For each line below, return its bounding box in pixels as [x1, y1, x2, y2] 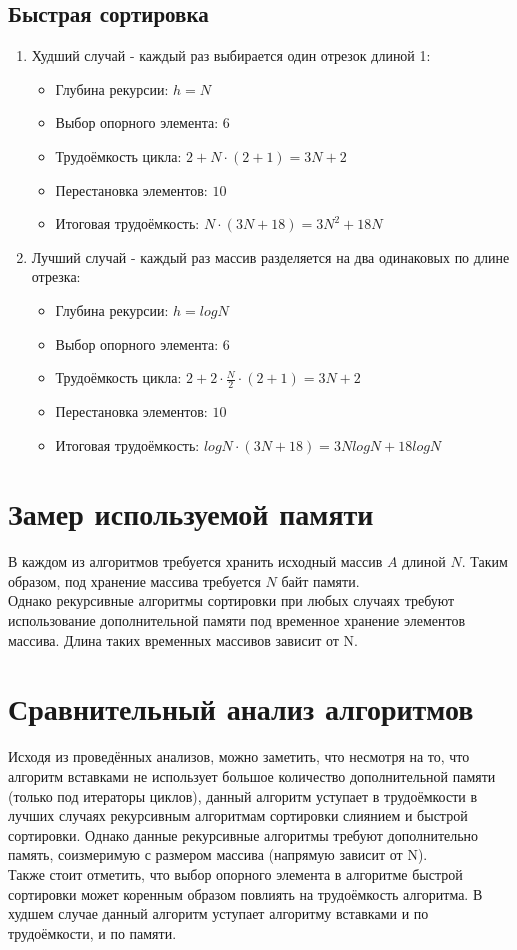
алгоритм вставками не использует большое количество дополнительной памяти [8, 765, 496, 786]
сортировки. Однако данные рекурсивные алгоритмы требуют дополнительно [8, 824, 479, 845]
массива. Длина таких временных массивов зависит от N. [8, 629, 358, 650]
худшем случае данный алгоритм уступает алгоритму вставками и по [8, 903, 429, 924]
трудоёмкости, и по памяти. [8, 922, 177, 943]
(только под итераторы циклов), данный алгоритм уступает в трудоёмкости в [8, 785, 478, 806]
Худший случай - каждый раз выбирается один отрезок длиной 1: [31, 45, 431, 66]
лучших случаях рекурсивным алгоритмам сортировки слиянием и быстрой [8, 805, 468, 826]
